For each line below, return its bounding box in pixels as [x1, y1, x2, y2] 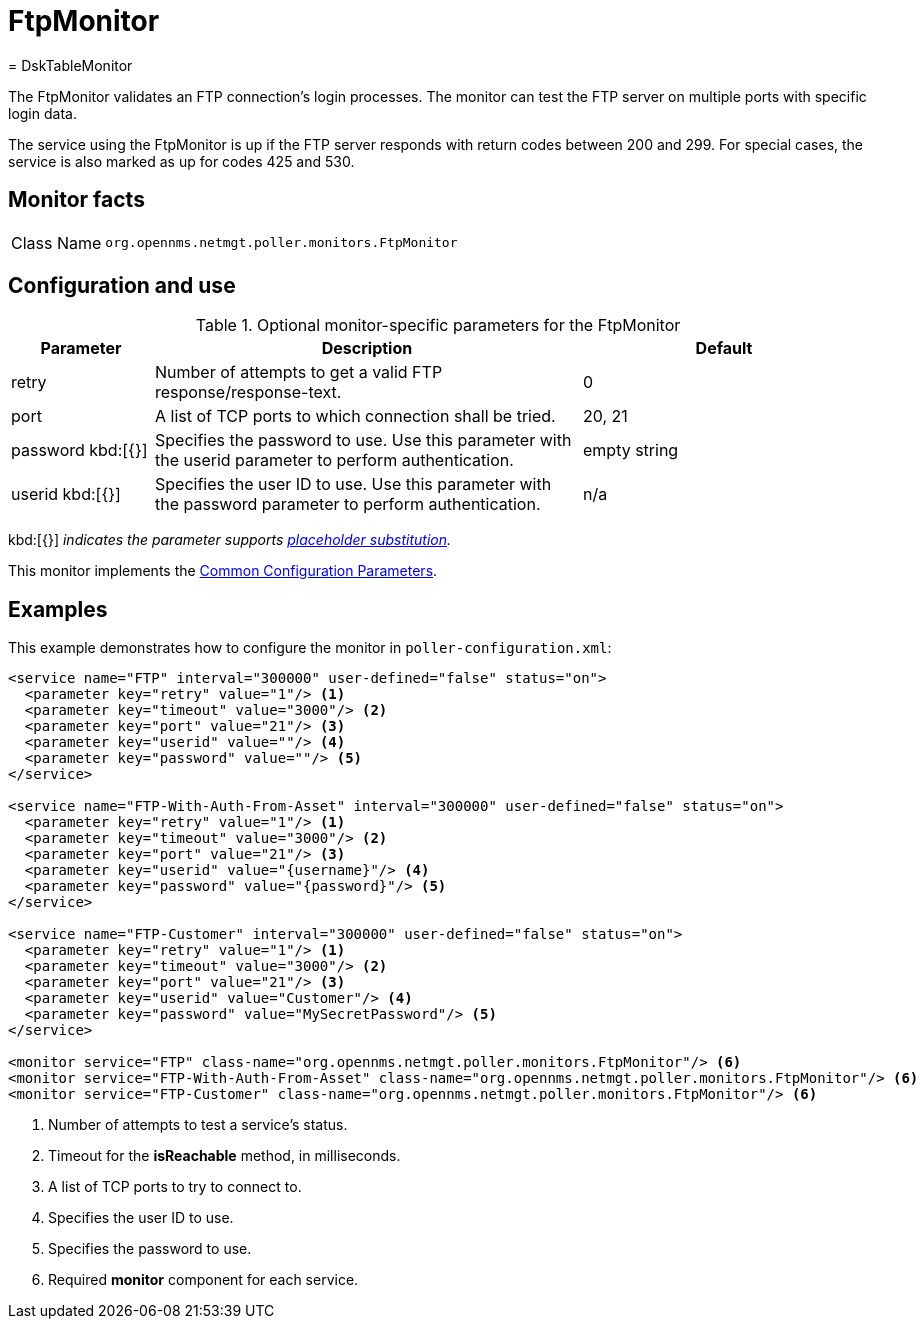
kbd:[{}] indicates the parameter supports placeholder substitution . [8, 531, 452, 549]
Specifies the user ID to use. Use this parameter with [154, 474, 552, 495]
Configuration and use [8, 273, 236, 299]
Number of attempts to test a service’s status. [48, 1116, 348, 1134]
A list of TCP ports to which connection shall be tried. [154, 406, 556, 427]
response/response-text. [154, 382, 342, 403]
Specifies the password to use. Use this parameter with [154, 430, 572, 451]
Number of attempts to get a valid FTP [154, 362, 443, 383]
